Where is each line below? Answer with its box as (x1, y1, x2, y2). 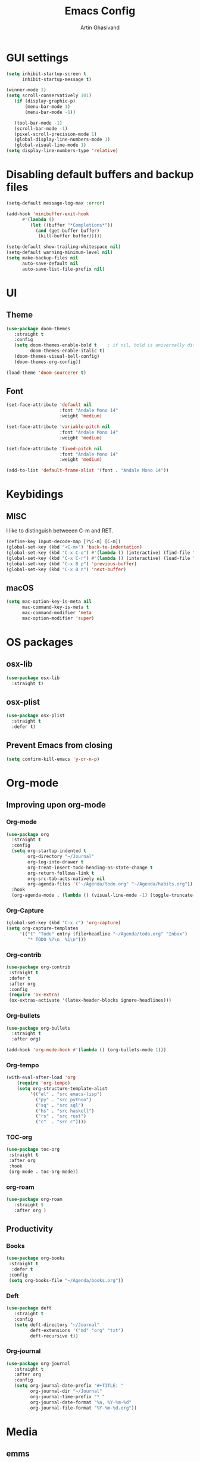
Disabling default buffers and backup (6, 168, 194, 181)
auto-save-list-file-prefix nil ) (21, 266, 105, 272)
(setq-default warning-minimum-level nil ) (6, 249, 113, 256)
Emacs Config (64, 4, 136, 18)
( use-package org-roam (6, 1197, 62, 1203)
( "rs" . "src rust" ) (35, 1113, 86, 1119)
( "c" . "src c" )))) (35, 1119, 86, 1125)
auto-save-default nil (21, 261, 79, 267)
